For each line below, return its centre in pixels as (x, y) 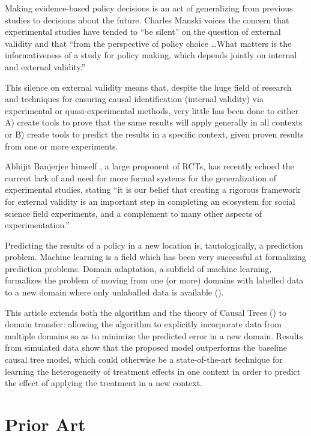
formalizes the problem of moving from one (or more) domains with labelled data (154, 280)
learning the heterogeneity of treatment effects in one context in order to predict (153, 371)
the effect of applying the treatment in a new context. (104, 383)
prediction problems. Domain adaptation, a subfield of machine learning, (138, 268)
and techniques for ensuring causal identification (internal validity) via (134, 99)
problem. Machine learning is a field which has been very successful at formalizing (155, 257)
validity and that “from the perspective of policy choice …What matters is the (148, 43)
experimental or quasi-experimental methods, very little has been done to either (152, 110)
